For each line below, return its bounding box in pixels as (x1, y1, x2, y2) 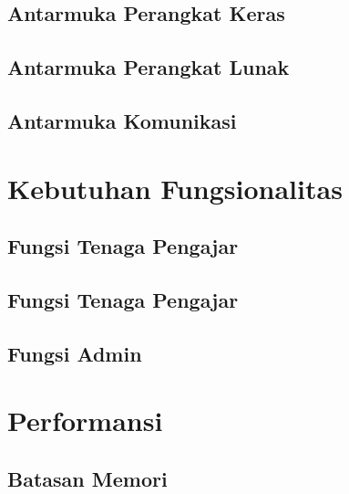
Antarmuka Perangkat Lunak (7, 53, 290, 81)
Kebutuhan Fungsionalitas (7, 169, 343, 206)
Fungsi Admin (7, 339, 142, 367)
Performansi (7, 402, 163, 439)
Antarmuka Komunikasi (7, 106, 237, 134)
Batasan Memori (7, 464, 168, 492)
